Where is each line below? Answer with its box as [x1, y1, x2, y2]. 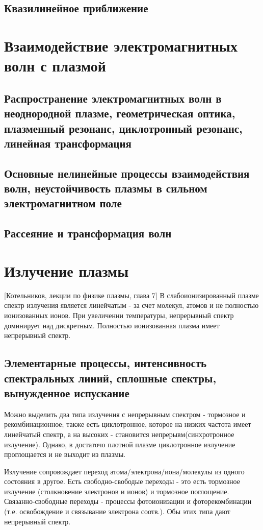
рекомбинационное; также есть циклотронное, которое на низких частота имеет [4, 419, 251, 429]
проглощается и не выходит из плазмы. [4, 449, 126, 460]
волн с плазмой [4, 55, 106, 76]
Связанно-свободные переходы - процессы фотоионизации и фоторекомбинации [4, 496, 252, 507]
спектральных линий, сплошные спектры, [4, 370, 217, 386]
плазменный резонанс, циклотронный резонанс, [4, 120, 243, 136]
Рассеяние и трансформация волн [4, 225, 172, 241]
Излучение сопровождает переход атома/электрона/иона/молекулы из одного [4, 466, 245, 476]
